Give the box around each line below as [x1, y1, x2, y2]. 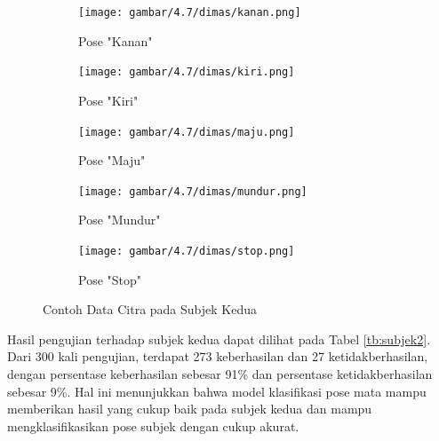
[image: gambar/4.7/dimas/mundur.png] [78, 185, 307, 198]
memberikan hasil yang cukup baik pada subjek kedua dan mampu [7, 399, 372, 418]
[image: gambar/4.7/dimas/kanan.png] [78, 6, 301, 19]
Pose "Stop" [78, 270, 142, 288]
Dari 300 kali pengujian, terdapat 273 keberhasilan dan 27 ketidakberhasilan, [7, 347, 428, 366]
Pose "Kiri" [78, 91, 139, 109]
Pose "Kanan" [78, 31, 153, 50]
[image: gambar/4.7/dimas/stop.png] [78, 245, 295, 257]
